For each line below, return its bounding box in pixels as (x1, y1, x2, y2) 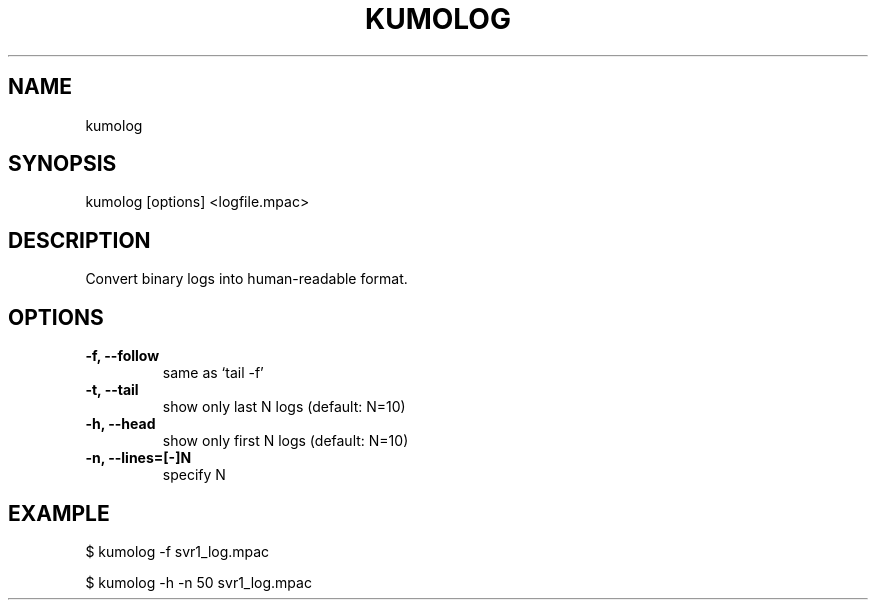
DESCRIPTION (8, 227, 151, 253)
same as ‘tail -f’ (162, 364, 264, 382)
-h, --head (85, 415, 156, 433)
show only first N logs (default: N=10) (162, 432, 409, 450)
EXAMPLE (8, 500, 110, 526)
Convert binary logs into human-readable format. (85, 270, 408, 288)
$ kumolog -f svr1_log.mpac (85, 542, 270, 560)
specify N (162, 466, 226, 484)
